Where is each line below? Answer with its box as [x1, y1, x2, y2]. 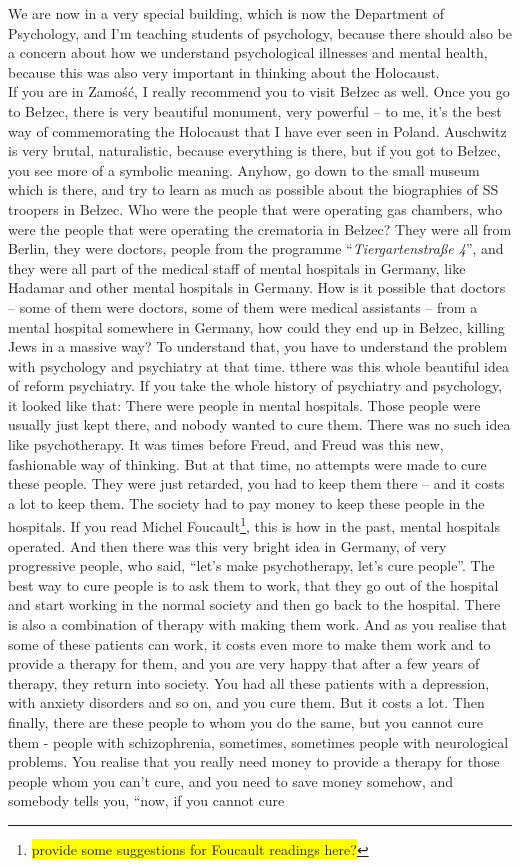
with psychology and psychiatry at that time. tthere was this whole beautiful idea [8, 355, 509, 376]
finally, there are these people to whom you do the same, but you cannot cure [8, 712, 484, 733]
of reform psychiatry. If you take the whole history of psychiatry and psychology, [8, 375, 503, 396]
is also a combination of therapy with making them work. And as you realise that [8, 614, 507, 635]
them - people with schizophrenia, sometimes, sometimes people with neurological [8, 731, 509, 752]
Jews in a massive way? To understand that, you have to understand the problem [8, 336, 508, 357]
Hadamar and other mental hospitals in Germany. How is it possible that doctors [8, 277, 506, 298]
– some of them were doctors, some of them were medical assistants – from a [8, 296, 478, 317]
